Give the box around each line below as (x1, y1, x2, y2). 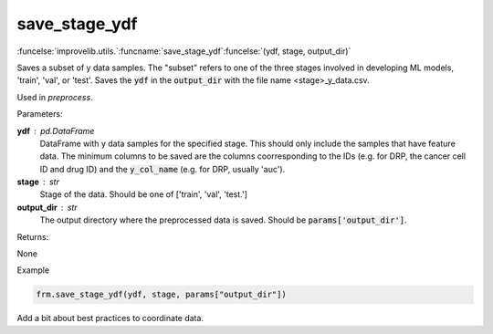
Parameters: (16, 109, 63, 120)
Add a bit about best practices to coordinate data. (16, 313, 205, 324)
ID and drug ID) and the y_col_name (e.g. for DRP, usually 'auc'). (39, 163, 286, 174)
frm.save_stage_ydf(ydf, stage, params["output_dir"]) (36, 289, 287, 300)
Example (16, 265, 50, 276)
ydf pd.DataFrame (16, 125, 95, 136)
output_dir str (16, 202, 78, 213)
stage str (16, 176, 59, 187)
